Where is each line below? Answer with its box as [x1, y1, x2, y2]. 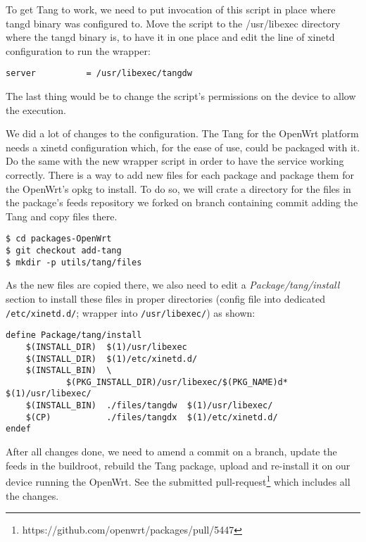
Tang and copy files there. [6, 208, 118, 223]
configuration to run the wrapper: [6, 43, 151, 58]
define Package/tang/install [6, 330, 142, 341]
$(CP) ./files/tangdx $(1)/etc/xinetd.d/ [25, 412, 278, 422]
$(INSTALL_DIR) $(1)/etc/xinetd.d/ [25, 353, 198, 364]
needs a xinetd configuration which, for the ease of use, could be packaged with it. [6, 139, 360, 154]
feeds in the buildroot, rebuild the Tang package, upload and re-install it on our [6, 458, 351, 472]
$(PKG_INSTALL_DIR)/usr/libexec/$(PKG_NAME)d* [65, 377, 288, 387]
